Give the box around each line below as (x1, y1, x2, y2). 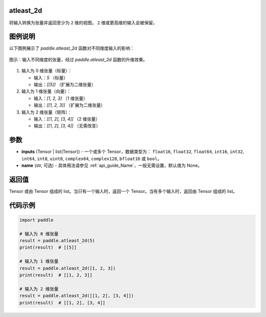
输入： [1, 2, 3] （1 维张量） (33, 95, 88, 101)
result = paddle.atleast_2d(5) (19, 238, 96, 244)
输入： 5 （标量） (33, 74, 68, 81)
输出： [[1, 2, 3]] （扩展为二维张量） (33, 102, 105, 108)
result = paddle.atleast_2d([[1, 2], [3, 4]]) (19, 293, 134, 299)
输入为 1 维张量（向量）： (21, 89, 71, 95)
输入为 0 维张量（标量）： (21, 68, 72, 74)
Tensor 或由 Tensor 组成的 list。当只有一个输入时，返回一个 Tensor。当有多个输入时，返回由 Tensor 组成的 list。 (9, 188, 237, 194)
